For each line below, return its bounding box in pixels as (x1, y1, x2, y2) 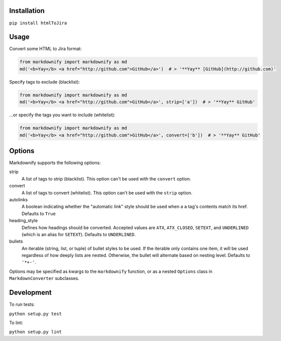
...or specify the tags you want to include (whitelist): (9, 112, 116, 118)
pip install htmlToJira (9, 20, 67, 26)
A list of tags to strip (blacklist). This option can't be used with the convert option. (21, 175, 191, 181)
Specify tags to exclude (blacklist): (9, 79, 80, 85)
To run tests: (9, 301, 35, 308)
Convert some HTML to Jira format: (9, 46, 82, 52)
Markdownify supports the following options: (9, 160, 101, 166)
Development (9, 288, 52, 297)
